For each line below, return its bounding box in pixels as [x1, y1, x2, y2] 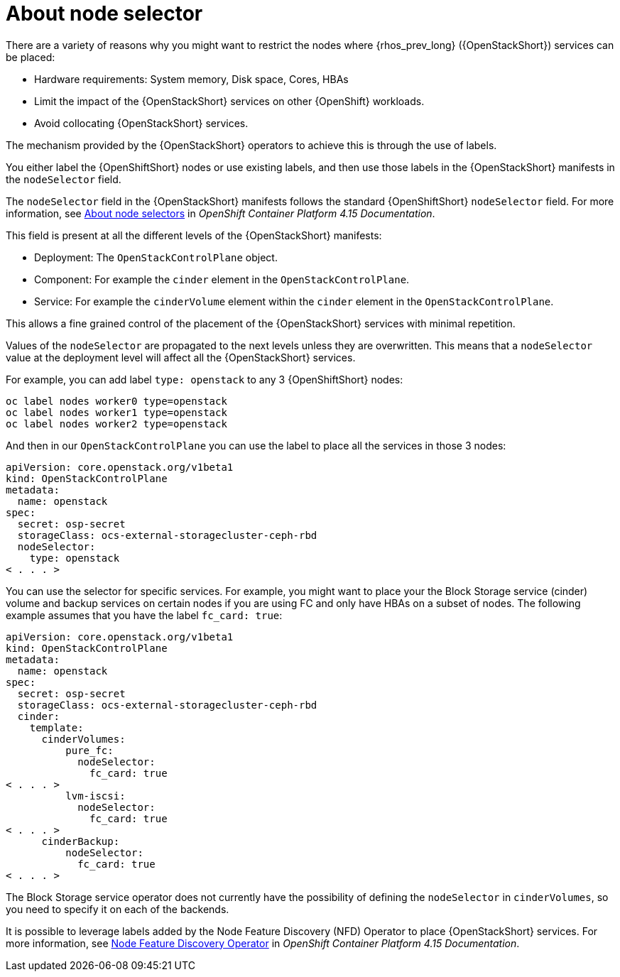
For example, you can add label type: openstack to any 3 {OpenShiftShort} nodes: [6, 373, 403, 386]
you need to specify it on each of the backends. [6, 902, 229, 915]
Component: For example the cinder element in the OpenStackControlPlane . [34, 273, 410, 285]
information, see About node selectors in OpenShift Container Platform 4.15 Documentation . [6, 207, 435, 219]
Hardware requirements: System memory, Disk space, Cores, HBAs [34, 72, 349, 85]
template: [29, 721, 84, 733]
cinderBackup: [41, 835, 120, 847]
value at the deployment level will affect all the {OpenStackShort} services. [6, 351, 356, 364]
